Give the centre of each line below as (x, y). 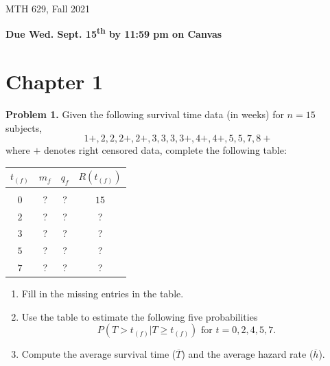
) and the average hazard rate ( (247, 354)
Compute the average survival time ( (99, 354)
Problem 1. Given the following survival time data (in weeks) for (145, 114)
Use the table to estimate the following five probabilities (140, 316)
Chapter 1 (55, 81)
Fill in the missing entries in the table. (103, 294)
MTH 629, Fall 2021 (48, 8)
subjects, (24, 127)
